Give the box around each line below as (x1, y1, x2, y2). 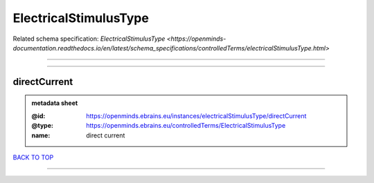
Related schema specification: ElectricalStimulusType (12, 35, 166, 43)
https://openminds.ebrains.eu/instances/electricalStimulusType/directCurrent (86, 111, 307, 120)
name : (31, 131, 51, 139)
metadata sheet (31, 99, 78, 107)
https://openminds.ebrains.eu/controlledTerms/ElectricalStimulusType (86, 122, 286, 130)
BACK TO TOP (12, 153, 54, 162)
